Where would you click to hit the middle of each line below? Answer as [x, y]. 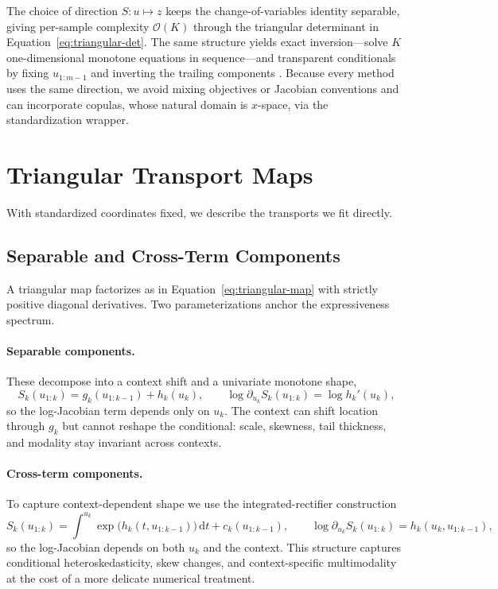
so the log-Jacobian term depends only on [108, 410]
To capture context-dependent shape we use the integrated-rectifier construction [202, 504]
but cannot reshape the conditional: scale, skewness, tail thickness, [224, 426]
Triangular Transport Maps [160, 174]
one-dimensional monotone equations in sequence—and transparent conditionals [201, 57]
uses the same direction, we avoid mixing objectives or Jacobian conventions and [203, 88]
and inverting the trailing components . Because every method [243, 73]
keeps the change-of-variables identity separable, [283, 10]
